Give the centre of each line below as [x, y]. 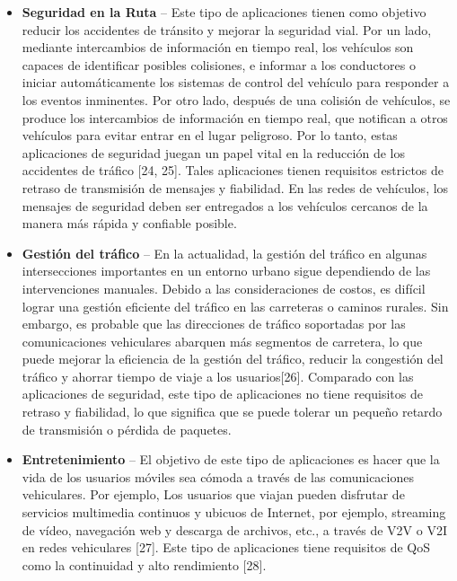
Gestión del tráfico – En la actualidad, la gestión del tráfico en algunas [224, 253]
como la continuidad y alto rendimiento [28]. [144, 564]
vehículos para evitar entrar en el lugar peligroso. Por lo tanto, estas [210, 135]
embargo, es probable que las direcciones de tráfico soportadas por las [214, 324]
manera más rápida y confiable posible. [129, 223]
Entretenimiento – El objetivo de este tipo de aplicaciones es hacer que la [231, 459]
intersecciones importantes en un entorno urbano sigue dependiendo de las [226, 271]
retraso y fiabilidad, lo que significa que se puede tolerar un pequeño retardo [232, 412]
